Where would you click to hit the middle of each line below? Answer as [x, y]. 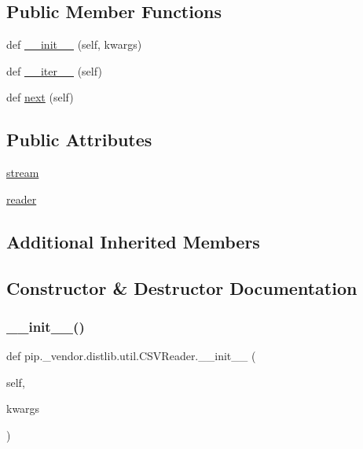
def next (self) [40, 97]
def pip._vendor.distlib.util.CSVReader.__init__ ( [131, 356]
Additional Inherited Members [133, 241]
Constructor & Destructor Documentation [182, 287]
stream [23, 173]
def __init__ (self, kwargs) [74, 44]
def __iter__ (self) [54, 70]
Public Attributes [79, 140]
